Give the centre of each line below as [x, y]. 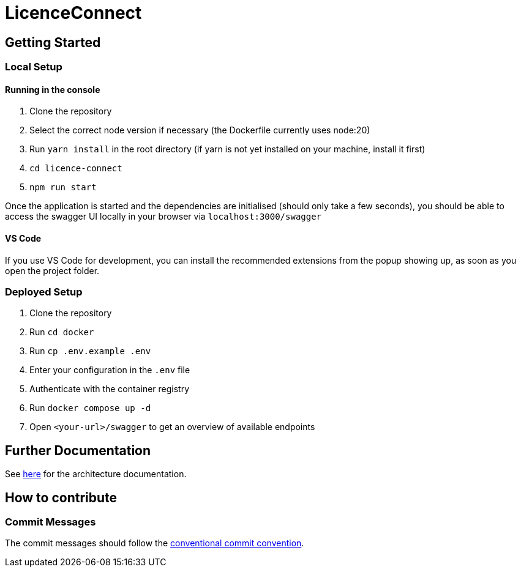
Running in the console [53, 89]
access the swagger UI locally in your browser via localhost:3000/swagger [163, 217]
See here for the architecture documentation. [96, 474]
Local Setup [34, 67]
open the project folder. [52, 270]
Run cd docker [62, 332]
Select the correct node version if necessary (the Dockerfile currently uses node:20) [200, 130]
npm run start [63, 188]
